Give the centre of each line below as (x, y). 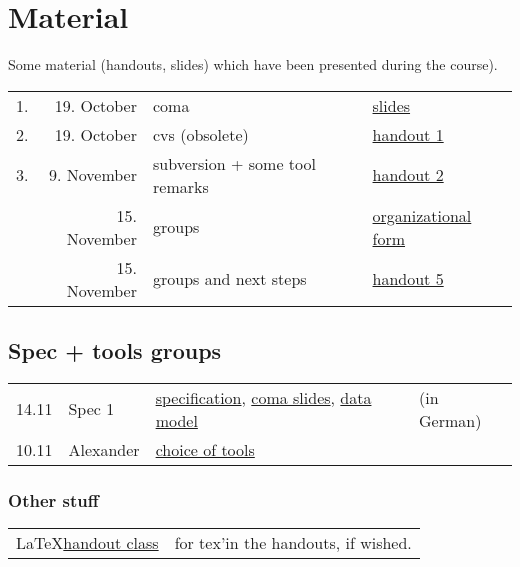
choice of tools (205, 449)
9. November (92, 175)
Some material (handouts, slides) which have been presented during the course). (253, 64)
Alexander (104, 449)
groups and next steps (230, 279)
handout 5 (408, 279)
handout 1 (408, 134)
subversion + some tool (234, 163)
